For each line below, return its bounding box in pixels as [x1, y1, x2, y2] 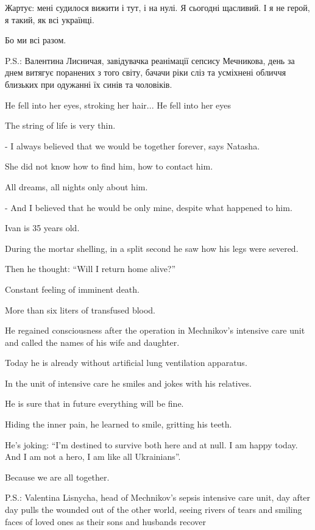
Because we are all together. [5, 470, 110, 483]
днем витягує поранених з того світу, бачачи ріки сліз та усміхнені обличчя [5, 66, 286, 79]
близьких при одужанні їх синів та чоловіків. [5, 77, 172, 90]
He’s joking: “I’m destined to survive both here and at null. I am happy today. [5, 438, 298, 451]
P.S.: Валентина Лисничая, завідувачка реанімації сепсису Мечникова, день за [5, 54, 295, 66]
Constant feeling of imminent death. [5, 282, 140, 295]
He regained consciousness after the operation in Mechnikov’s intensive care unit [5, 324, 305, 337]
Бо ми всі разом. [5, 34, 66, 46]
